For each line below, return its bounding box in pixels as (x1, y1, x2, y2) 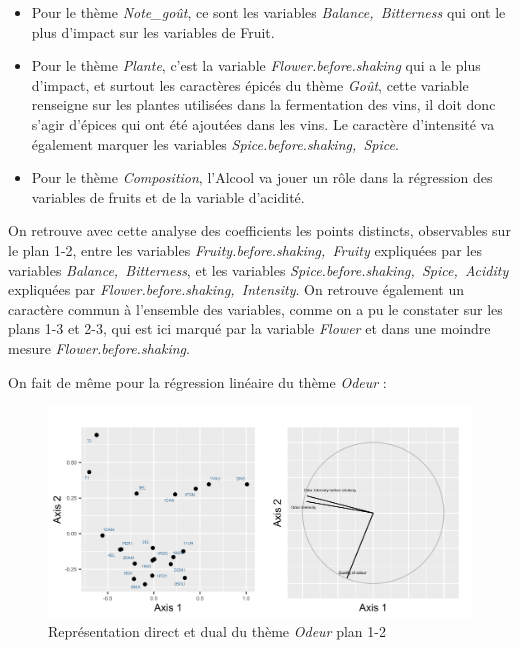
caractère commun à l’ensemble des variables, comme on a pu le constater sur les (8, 298, 503, 319)
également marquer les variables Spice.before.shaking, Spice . (31, 133, 399, 154)
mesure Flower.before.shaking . (8, 337, 190, 358)
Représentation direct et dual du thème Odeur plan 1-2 (48, 621, 386, 642)
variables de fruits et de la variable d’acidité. (31, 186, 305, 207)
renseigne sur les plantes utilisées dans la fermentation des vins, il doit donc (31, 94, 496, 115)
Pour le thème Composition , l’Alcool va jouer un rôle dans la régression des (31, 167, 493, 188)
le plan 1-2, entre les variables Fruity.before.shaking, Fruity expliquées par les (8, 239, 482, 260)
